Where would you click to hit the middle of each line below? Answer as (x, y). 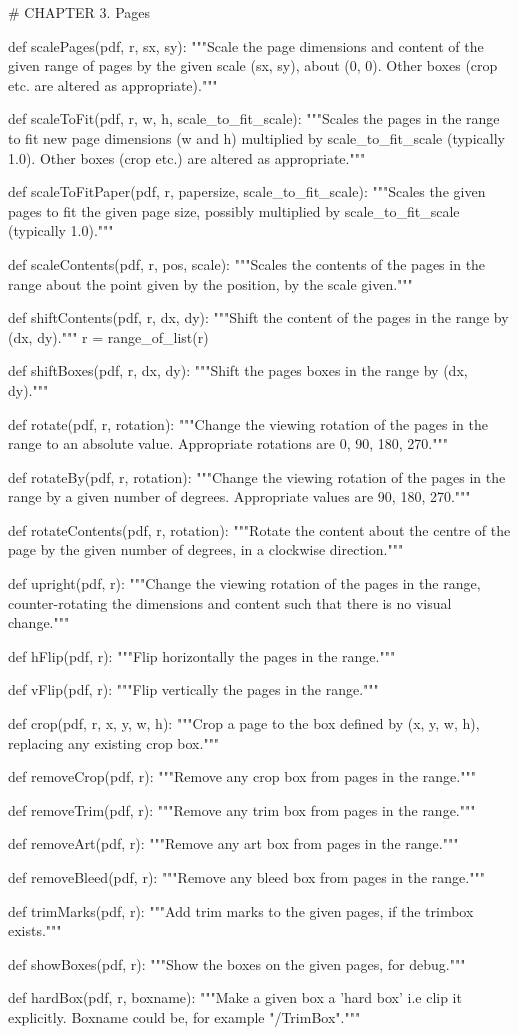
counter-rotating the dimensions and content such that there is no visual (230, 602)
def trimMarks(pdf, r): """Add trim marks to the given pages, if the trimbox (241, 910)
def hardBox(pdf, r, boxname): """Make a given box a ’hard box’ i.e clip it (235, 997)
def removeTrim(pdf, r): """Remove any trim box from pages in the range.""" (242, 809)
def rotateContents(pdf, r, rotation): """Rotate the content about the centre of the (259, 529)
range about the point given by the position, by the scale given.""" (210, 283)
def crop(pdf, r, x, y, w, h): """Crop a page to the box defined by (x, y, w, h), (244, 723)
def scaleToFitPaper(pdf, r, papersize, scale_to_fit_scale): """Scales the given (247, 191)
